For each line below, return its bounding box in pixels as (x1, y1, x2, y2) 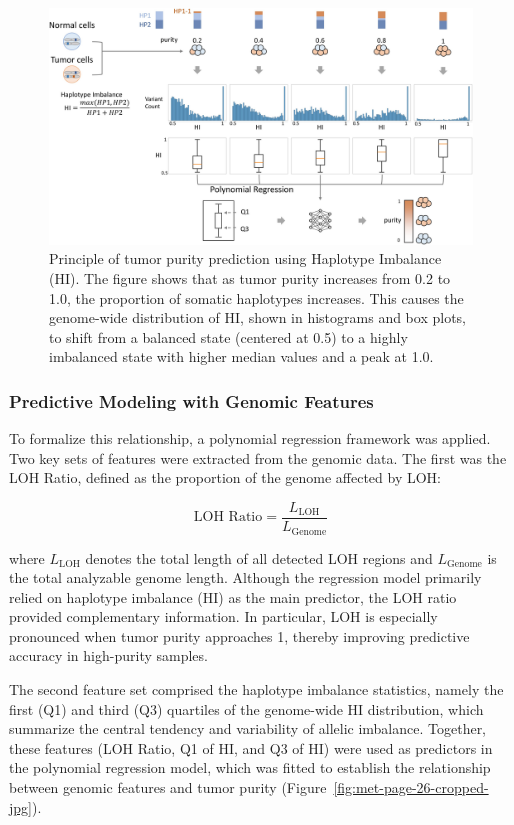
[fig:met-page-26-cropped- (333, 777, 489, 798)
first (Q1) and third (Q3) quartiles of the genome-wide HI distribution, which (9, 698, 484, 719)
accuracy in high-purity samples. (9, 645, 208, 666)
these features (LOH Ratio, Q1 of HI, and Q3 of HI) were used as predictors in (9, 737, 493, 758)
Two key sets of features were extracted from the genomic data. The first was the (9, 447, 507, 468)
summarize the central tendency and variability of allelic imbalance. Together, (9, 718, 487, 739)
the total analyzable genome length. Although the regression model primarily (9, 567, 482, 588)
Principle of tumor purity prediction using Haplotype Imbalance (49, 248, 442, 269)
